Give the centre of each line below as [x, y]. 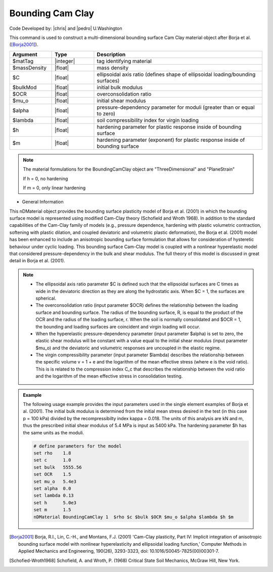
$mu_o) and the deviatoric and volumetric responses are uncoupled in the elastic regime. [128, 348]
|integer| [65, 61]
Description [111, 54]
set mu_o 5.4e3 [55, 481]
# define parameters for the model [78, 446]
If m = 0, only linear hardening [54, 188]
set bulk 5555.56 [58, 467]
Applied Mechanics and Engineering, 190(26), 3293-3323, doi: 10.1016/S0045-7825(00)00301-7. [119, 551]
